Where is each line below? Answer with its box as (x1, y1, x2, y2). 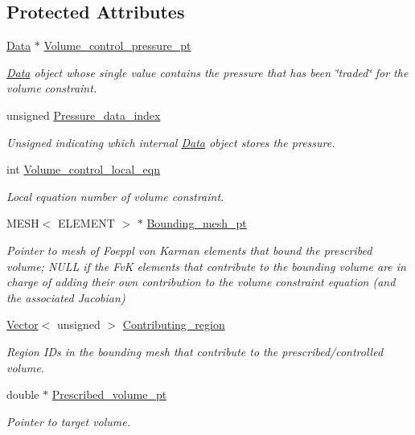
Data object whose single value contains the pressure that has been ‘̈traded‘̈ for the (6, 64, 409, 80)
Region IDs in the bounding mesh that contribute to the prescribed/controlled (6, 343, 384, 359)
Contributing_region (122, 316, 225, 333)
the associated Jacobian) (6, 289, 125, 306)
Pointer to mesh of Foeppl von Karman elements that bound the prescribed (6, 241, 372, 258)
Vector (6, 316, 39, 333)
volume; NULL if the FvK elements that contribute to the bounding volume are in (6, 257, 406, 274)
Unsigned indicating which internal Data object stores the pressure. (6, 133, 335, 150)
